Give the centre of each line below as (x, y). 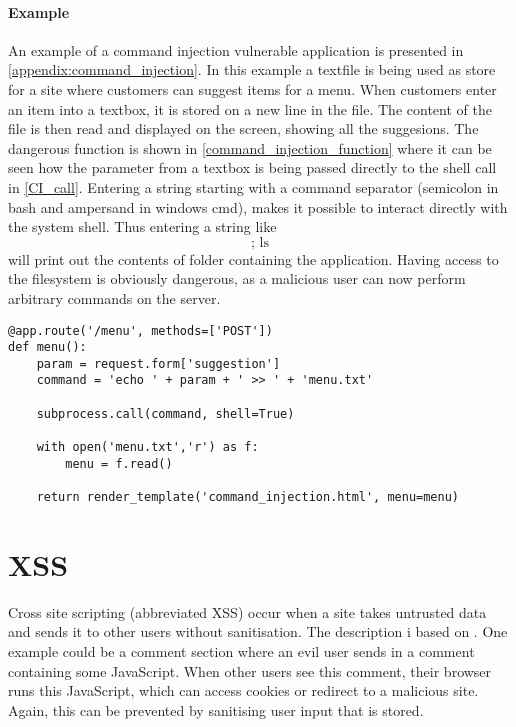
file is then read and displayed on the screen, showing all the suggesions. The (243, 128)
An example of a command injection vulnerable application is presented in (236, 49)
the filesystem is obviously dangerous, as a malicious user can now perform (237, 278)
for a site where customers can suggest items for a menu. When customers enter (252, 88)
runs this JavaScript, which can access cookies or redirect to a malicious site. (243, 690)
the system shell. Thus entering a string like (142, 226)
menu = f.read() (119, 463)
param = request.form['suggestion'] (158, 363)
